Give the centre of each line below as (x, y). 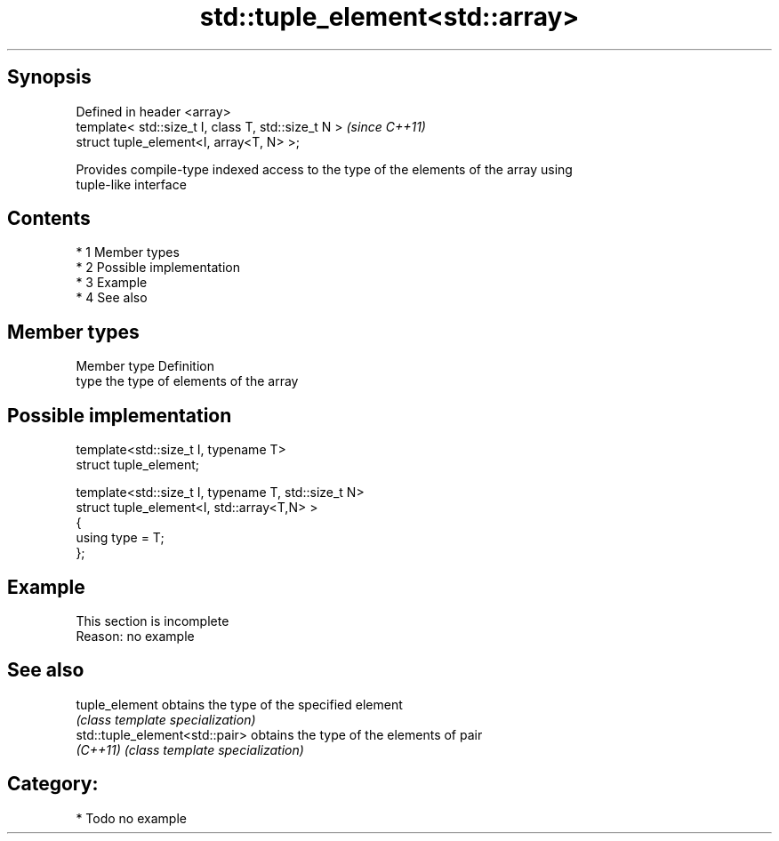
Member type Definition (145, 366)
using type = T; (120, 538)
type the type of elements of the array (187, 381)
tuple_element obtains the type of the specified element (239, 704)
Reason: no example (135, 636)
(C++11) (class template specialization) (190, 749)
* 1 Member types (128, 252)
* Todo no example (131, 818)
